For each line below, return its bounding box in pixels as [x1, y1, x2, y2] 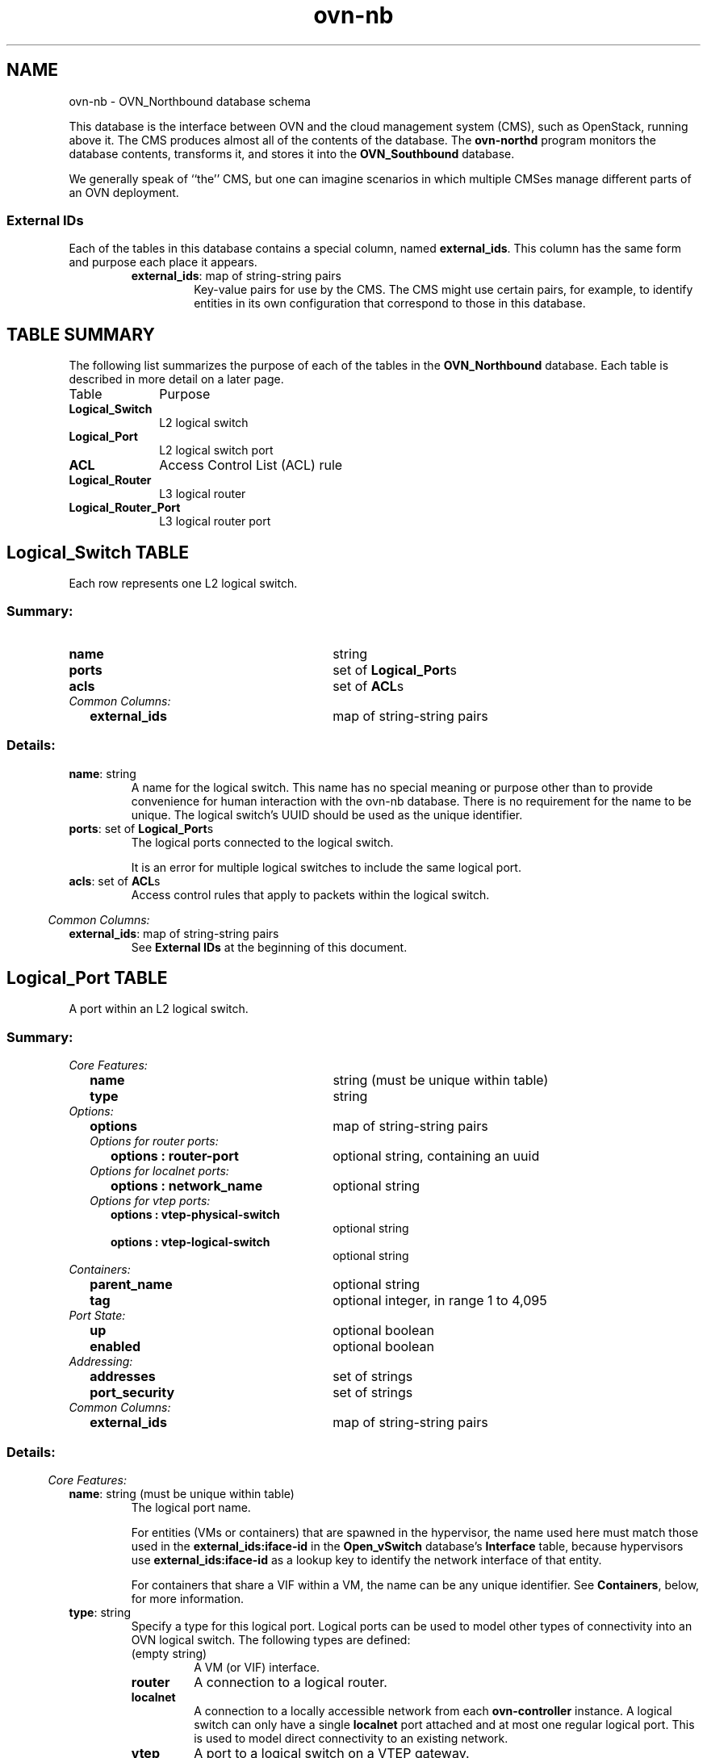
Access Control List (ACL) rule [159, 457, 343, 474]
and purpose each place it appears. [69, 255, 257, 270]
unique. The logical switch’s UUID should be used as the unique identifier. [131, 807, 523, 822]
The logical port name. [131, 1500, 251, 1514]
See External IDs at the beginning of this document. [131, 940, 408, 954]
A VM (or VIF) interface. [194, 1660, 320, 1674]
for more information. [131, 1591, 245, 1605]
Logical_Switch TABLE [6, 542, 190, 563]
